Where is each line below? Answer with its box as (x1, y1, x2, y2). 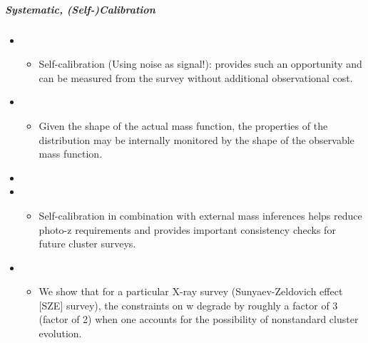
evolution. (39, 326, 82, 341)
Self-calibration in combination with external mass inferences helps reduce (39, 208, 362, 222)
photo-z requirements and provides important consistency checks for (39, 222, 336, 237)
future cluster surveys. (39, 236, 136, 251)
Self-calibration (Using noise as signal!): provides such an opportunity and (39, 56, 362, 71)
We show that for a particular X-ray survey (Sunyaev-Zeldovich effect (39, 284, 343, 299)
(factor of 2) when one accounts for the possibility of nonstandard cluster (39, 312, 359, 327)
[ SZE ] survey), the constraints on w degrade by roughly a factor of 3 (39, 297, 338, 312)
